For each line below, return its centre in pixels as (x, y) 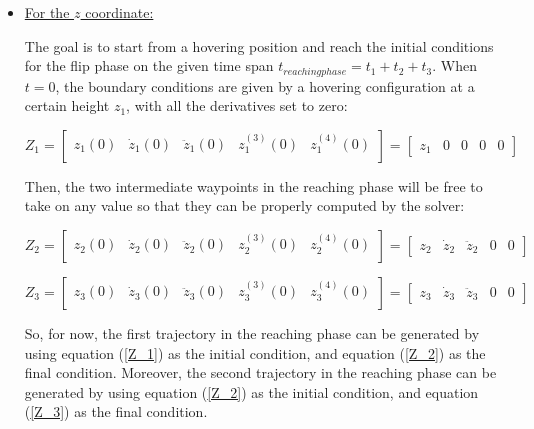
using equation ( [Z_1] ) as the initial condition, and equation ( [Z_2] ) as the (255, 352)
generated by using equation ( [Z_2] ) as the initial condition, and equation (251, 391)
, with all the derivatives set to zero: (237, 105)
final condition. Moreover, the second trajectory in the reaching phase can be (260, 372)
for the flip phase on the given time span (149, 65)
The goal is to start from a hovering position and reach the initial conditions (259, 45)
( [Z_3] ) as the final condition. (116, 411)
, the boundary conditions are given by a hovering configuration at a (265, 85)
